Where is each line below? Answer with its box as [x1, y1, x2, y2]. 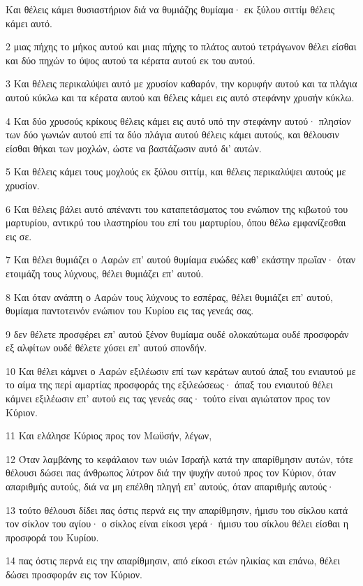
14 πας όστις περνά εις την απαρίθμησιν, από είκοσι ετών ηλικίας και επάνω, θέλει [6, 553, 340, 568]
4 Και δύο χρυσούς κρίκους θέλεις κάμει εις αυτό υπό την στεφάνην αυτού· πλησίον [6, 113, 351, 128]
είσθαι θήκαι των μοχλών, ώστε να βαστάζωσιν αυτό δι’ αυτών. [6, 140, 262, 155]
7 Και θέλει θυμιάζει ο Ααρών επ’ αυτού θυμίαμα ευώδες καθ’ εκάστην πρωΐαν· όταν [6, 252, 356, 267]
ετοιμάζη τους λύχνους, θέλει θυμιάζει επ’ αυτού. [6, 265, 204, 280]
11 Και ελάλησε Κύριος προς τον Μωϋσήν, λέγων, [6, 428, 212, 443]
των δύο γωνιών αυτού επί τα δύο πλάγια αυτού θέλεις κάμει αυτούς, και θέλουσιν [6, 127, 339, 142]
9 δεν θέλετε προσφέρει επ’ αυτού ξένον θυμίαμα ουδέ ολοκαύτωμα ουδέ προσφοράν [6, 326, 349, 341]
